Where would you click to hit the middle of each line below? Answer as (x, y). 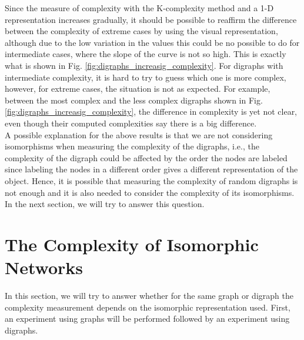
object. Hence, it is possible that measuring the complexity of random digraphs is (151, 180)
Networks (44, 267)
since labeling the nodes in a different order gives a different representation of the (151, 169)
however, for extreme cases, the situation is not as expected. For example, (138, 89)
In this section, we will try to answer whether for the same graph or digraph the (149, 295)
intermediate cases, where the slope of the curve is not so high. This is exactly (146, 54)
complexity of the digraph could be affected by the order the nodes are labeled (146, 157)
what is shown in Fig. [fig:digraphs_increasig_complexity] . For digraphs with (144, 65)
